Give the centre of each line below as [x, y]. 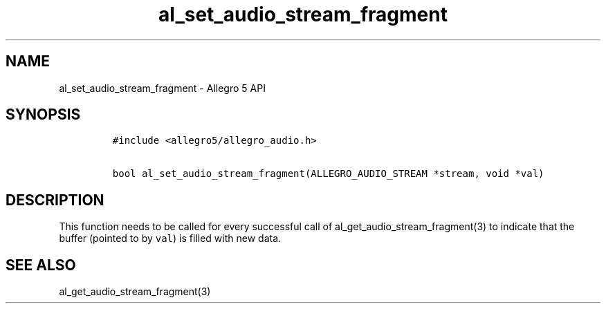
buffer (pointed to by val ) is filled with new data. [170, 238]
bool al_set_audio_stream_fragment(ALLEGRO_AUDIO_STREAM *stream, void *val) [328, 174]
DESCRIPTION [55, 200]
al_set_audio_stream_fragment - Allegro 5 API [162, 88]
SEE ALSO [41, 265]
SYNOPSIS [43, 115]
